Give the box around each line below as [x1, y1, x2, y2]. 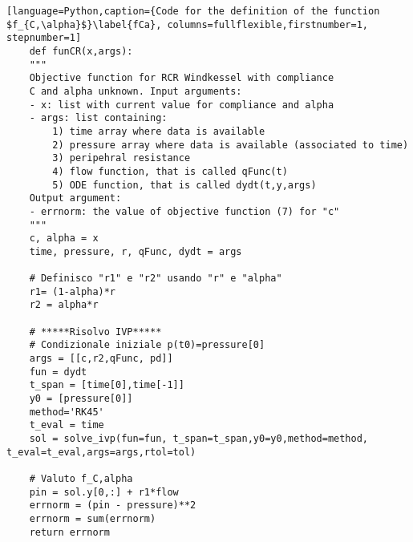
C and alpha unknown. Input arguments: [29, 85, 242, 97]
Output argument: [29, 192, 122, 204]
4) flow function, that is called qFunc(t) [52, 165, 288, 177]
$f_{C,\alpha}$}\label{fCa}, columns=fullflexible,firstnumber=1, [6, 18, 369, 30]
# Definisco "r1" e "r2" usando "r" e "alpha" [29, 273, 282, 285]
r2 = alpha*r [29, 299, 99, 311]
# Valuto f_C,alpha [29, 472, 133, 484]
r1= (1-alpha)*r [29, 285, 116, 297]
